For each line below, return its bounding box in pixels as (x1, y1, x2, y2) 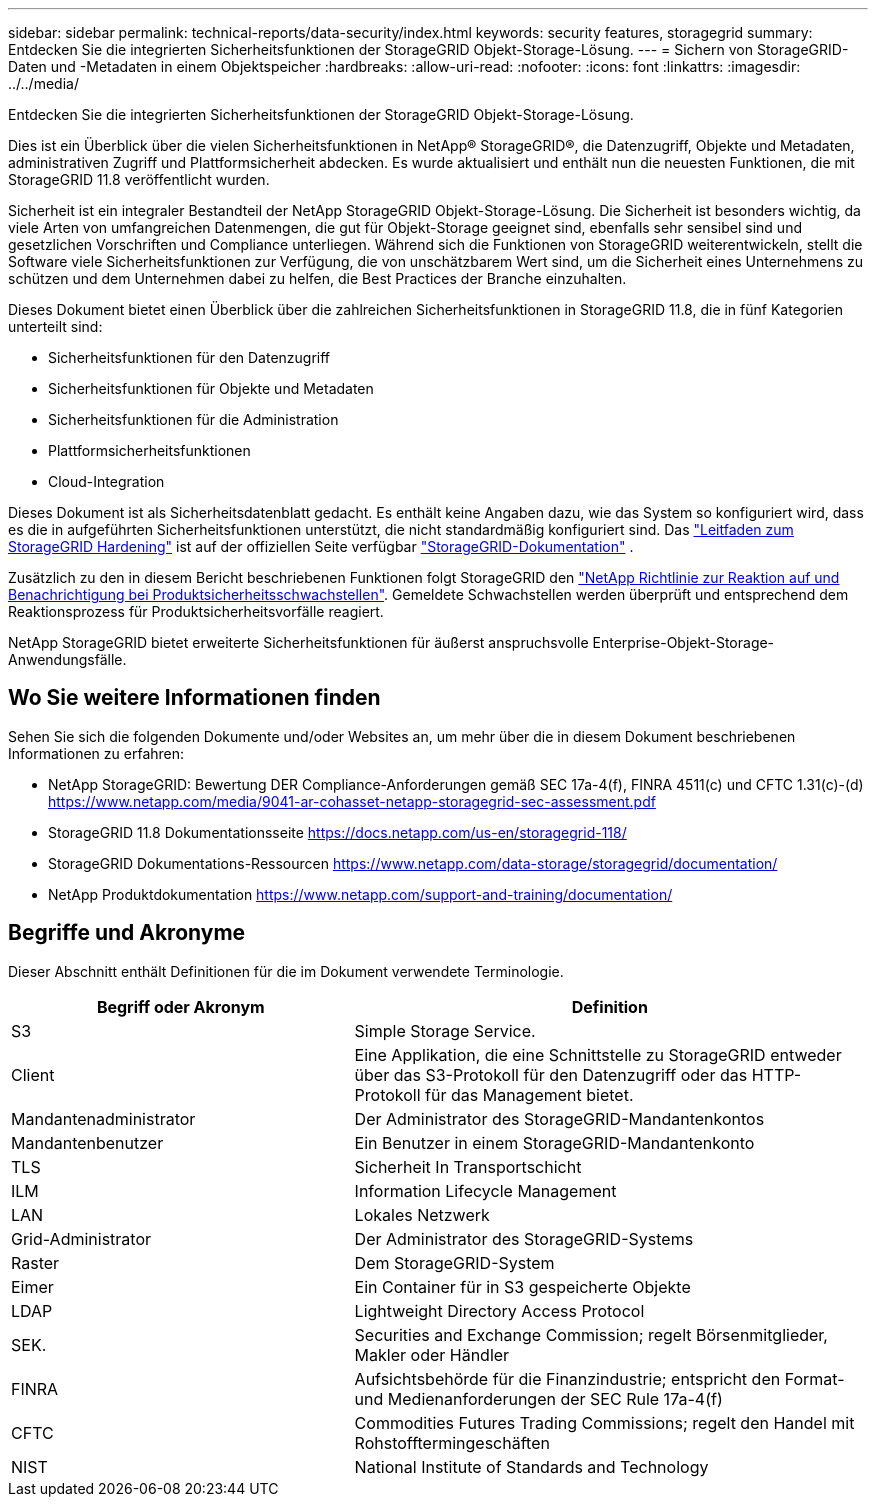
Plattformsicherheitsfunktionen (48, 442, 251, 459)
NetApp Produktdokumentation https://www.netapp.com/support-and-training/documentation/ (48, 885, 673, 903)
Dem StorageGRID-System (354, 1252, 555, 1273)
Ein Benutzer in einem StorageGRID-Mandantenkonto (354, 1132, 755, 1153)
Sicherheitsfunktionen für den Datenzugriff (48, 349, 331, 366)
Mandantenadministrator (11, 1108, 196, 1129)
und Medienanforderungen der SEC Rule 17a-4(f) (354, 1388, 723, 1409)
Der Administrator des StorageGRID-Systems (354, 1228, 694, 1249)
